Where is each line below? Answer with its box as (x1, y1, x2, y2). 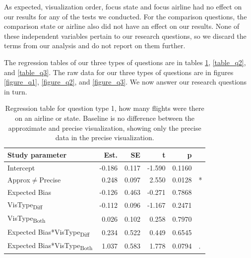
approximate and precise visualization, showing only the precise (8, 122, 201, 133)
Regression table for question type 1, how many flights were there (5, 103, 204, 113)
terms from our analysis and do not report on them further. (4, 40, 186, 51)
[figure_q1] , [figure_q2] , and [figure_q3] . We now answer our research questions (4, 77, 247, 87)
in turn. (4, 86, 27, 96)
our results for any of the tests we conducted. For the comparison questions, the (4, 11, 247, 21)
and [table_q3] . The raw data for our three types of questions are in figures (4, 67, 234, 77)
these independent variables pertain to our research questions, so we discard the (4, 30, 247, 41)
